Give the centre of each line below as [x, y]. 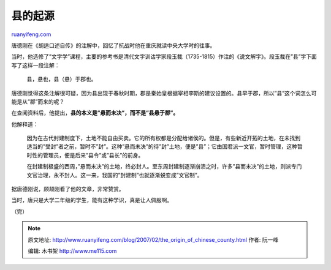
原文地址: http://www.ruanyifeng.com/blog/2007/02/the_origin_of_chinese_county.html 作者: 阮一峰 [153, 239]
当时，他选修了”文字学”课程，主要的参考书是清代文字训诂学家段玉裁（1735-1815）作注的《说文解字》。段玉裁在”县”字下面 [164, 57]
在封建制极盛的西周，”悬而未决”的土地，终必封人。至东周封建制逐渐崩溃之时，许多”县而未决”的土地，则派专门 [164, 167]
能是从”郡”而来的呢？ [38, 102]
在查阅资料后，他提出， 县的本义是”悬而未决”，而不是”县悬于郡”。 [95, 113]
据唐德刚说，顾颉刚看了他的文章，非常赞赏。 [68, 189]
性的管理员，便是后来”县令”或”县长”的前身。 [88, 155]
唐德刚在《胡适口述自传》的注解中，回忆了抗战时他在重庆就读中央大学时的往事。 [113, 45]
